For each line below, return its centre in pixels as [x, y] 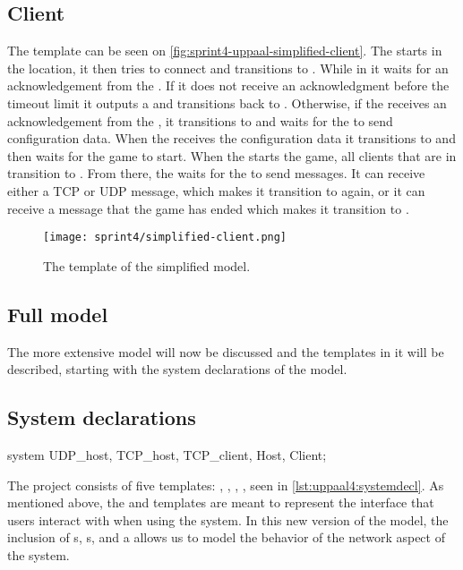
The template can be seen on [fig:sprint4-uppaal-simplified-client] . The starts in [225, 51]
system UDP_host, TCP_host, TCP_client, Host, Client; [167, 454]
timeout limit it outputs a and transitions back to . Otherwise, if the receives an [227, 102]
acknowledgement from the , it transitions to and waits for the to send [200, 120]
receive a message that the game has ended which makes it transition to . [208, 208]
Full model [58, 314]
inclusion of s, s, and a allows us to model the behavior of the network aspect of [226, 537]
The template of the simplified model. [147, 265]
